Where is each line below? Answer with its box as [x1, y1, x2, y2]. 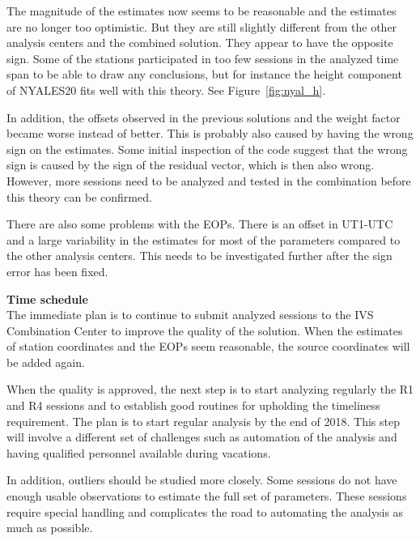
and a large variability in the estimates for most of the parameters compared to [6, 231, 401, 248]
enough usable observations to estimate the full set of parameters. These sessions [6, 488, 407, 505]
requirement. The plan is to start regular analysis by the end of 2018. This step [6, 412, 400, 429]
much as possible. [6, 519, 93, 536]
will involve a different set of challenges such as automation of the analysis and [6, 428, 397, 445]
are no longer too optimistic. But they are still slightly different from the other [6, 18, 397, 35]
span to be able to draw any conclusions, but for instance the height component [6, 66, 402, 83]
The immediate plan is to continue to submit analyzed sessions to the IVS [6, 306, 374, 323]
